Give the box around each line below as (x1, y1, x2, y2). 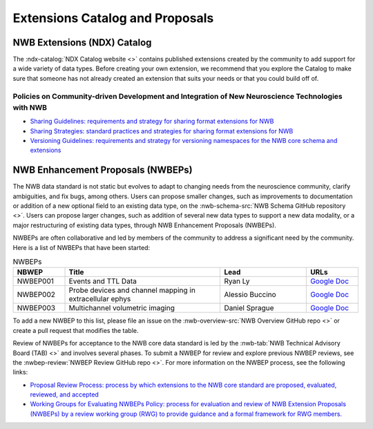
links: (12, 368, 28, 376)
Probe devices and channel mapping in (68, 285, 196, 295)
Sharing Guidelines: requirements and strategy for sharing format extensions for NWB (30, 117, 274, 126)
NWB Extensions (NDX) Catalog (12, 37, 152, 48)
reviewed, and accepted (30, 390, 99, 399)
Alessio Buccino (224, 290, 276, 300)
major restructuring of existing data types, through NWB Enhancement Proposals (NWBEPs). (12, 221, 276, 229)
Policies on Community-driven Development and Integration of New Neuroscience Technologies (12, 91, 343, 101)
